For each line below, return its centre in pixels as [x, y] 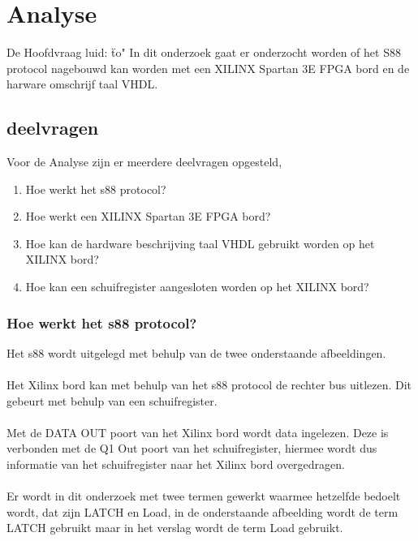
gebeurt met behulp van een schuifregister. [112, 400]
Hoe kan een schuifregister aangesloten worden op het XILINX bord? [197, 287]
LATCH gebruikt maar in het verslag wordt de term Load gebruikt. [175, 528]
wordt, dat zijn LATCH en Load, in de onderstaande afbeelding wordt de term [203, 511]
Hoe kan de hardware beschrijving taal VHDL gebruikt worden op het [200, 243]
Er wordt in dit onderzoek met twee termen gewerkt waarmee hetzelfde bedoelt [204, 496]
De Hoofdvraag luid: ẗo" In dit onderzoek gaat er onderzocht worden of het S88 [204, 52]
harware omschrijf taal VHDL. [82, 84]
